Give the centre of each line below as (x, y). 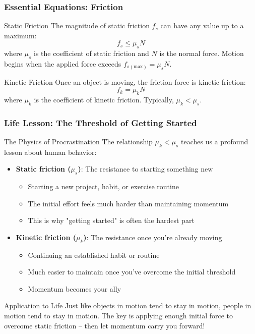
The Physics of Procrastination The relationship (78, 141)
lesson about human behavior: (50, 152)
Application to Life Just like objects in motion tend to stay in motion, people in (128, 305)
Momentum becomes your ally (75, 288)
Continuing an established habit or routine (94, 255)
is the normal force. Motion (202, 53)
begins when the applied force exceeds (63, 64)
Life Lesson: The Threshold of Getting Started (101, 122)
